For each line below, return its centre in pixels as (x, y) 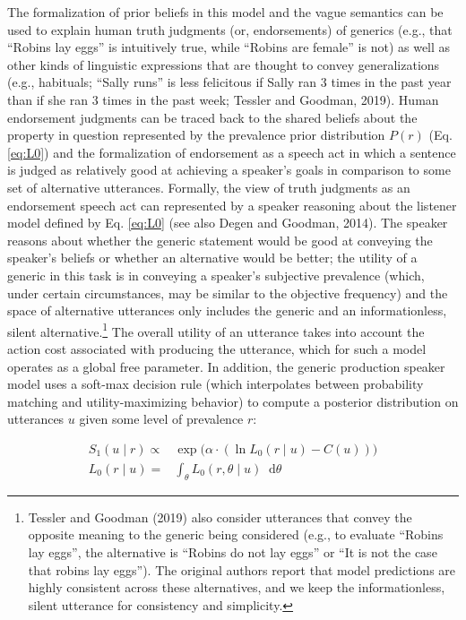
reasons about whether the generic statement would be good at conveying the (220, 240)
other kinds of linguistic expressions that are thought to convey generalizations (224, 64)
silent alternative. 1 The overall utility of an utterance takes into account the (216, 330)
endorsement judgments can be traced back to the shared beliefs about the (212, 117)
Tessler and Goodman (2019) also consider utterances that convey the (220, 517)
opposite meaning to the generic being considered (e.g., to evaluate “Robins (236, 534)
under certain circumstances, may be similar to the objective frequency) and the (228, 293)
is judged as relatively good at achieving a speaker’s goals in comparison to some (229, 170)
